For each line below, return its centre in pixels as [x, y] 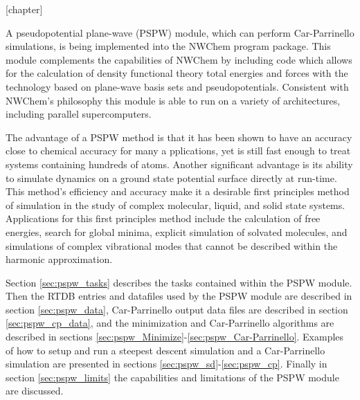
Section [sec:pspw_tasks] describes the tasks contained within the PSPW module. [179, 282]
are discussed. [35, 391]
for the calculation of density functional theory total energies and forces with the [177, 73]
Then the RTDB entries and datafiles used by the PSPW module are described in [179, 296]
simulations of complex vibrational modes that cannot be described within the [172, 245]
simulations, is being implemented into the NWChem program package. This [168, 46]
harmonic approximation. [59, 259]
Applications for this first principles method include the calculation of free [163, 218]
